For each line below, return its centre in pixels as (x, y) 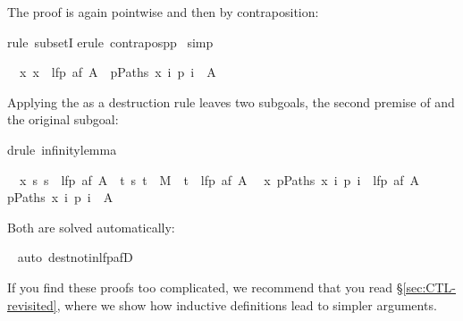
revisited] (32, 304)
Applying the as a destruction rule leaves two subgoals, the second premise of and (231, 101)
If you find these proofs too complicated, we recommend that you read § (205, 287)
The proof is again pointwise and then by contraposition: (163, 12)
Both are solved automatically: (91, 227)
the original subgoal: (63, 119)
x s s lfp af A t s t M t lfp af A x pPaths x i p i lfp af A (219, 179)
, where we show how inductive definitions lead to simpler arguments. (247, 304)
